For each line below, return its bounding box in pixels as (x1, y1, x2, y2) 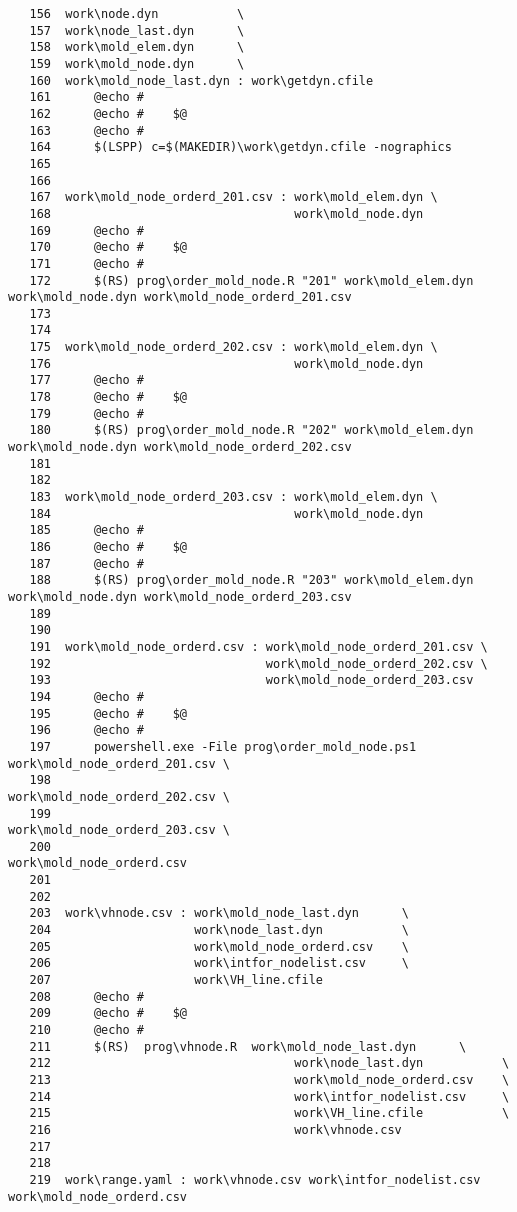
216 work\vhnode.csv (29, 1122, 402, 1137)
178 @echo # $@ (29, 390, 187, 405)
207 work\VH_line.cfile (29, 973, 323, 988)
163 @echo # (29, 123, 145, 138)
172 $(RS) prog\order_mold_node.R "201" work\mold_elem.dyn (29, 273, 474, 288)
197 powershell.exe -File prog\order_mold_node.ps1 (29, 739, 417, 754)
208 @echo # (29, 989, 145, 1004)
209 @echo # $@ (29, 1006, 187, 1021)
